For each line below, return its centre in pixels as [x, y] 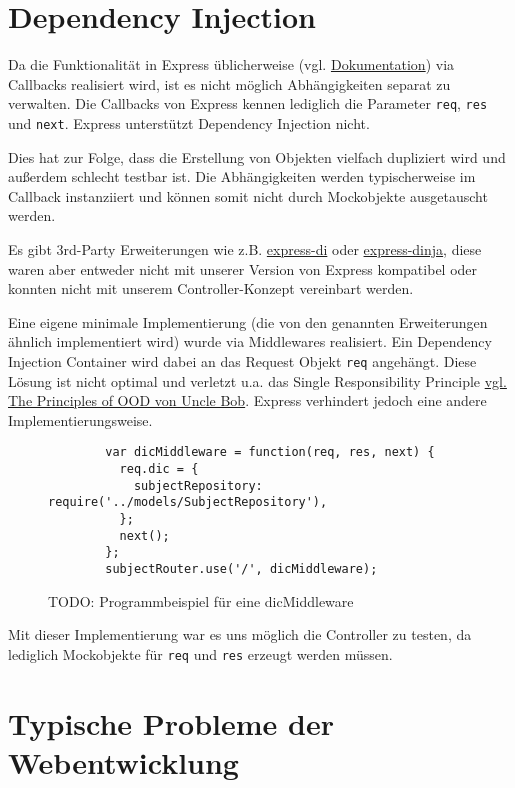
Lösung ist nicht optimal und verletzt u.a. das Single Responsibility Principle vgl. [257, 380]
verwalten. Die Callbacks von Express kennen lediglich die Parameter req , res [248, 103]
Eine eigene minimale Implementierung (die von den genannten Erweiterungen [248, 321]
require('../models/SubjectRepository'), [188, 502]
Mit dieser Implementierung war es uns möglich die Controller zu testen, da [240, 634]
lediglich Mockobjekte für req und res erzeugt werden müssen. [200, 653]
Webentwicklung [123, 761]
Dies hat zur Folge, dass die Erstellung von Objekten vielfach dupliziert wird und [257, 156]
